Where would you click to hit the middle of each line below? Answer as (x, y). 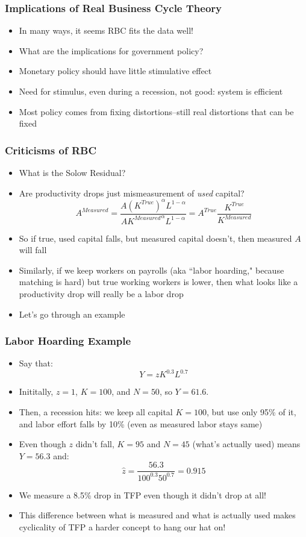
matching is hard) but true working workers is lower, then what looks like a (158, 282)
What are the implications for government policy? (111, 50)
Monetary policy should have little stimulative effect (115, 71)
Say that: (36, 363)
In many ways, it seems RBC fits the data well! (106, 30)
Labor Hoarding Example (68, 341)
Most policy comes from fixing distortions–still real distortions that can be (156, 111)
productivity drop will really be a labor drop (101, 293)
